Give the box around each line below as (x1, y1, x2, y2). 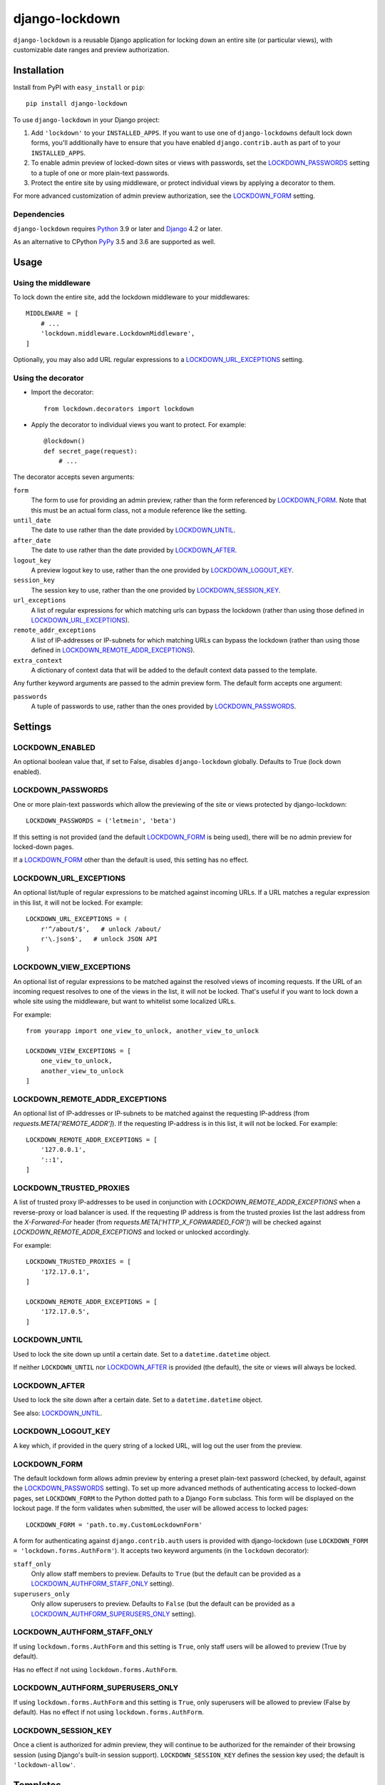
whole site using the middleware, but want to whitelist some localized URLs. (13, 997, 236, 1006)
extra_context (13, 656, 63, 664)
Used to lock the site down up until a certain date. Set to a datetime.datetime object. (13, 1349, 271, 1358)
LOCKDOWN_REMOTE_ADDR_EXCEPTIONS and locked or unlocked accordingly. (13, 1228, 251, 1237)
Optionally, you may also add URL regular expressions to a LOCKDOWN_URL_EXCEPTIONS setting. (13, 356, 304, 363)
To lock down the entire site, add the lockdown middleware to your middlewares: (13, 293, 250, 301)
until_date (13, 516, 51, 525)
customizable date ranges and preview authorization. (13, 45, 170, 54)
